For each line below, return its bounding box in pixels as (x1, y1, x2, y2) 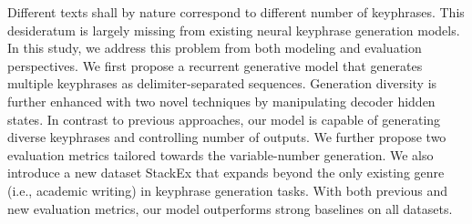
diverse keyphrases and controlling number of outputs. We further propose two (7, 127, 446, 147)
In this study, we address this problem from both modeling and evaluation (7, 38, 422, 57)
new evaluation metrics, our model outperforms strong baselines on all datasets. (7, 199, 453, 218)
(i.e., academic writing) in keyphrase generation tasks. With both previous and (7, 180, 448, 199)
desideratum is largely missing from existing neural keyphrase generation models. (7, 20, 460, 39)
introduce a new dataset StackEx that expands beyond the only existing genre (7, 163, 445, 182)
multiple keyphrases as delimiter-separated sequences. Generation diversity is (7, 74, 437, 93)
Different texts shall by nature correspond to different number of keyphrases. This (7, 3, 465, 21)
